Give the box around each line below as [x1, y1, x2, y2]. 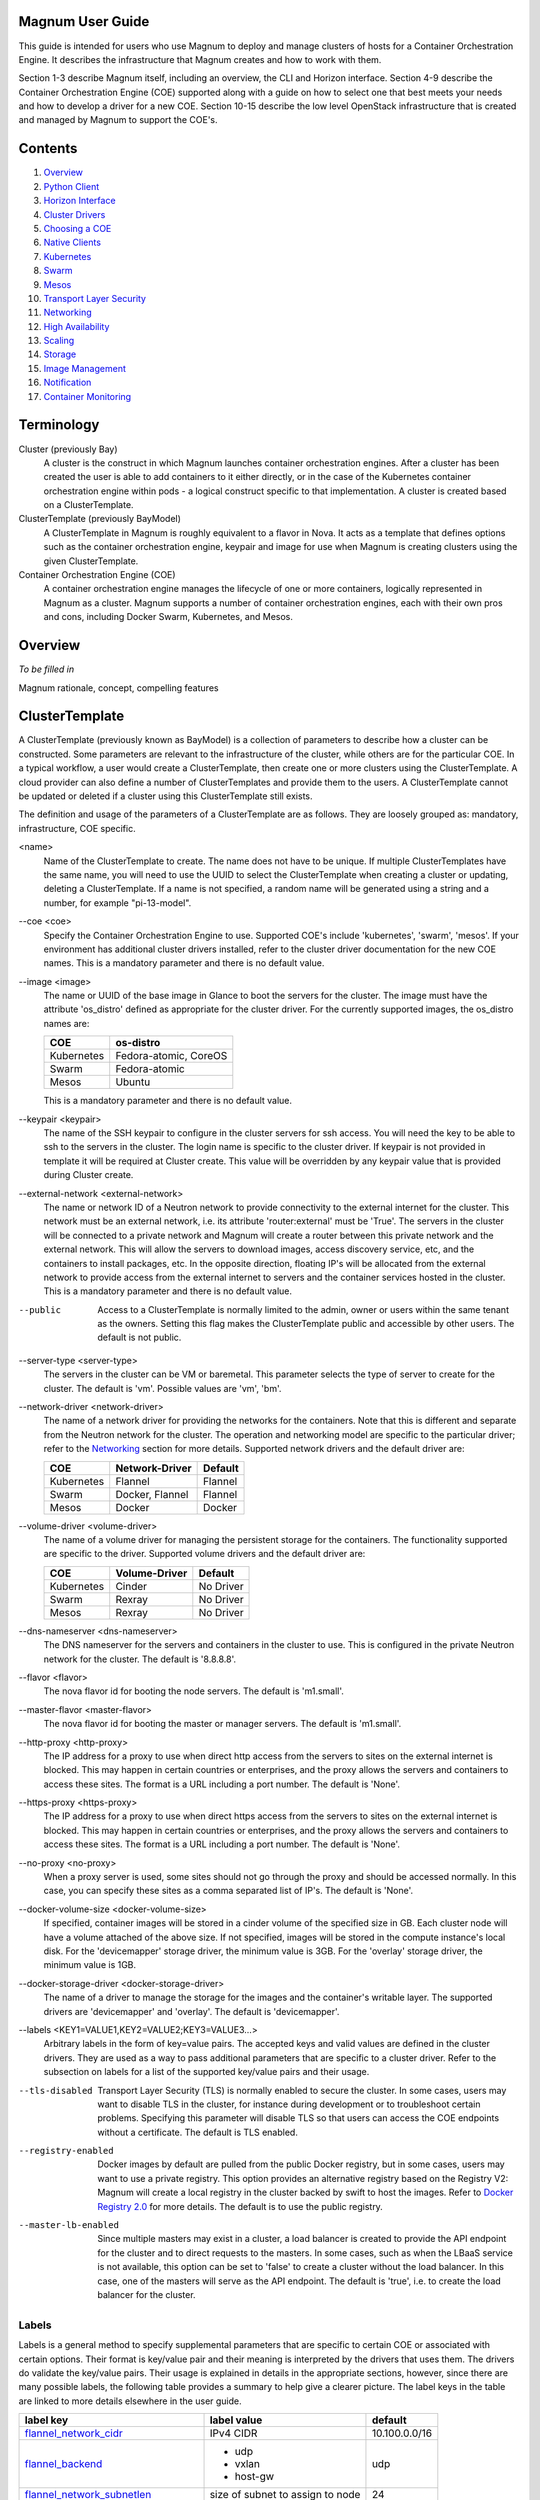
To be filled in [18, 663, 75, 675]
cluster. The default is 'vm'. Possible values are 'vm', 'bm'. [43, 1382, 282, 1394]
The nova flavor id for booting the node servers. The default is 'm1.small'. [43, 1685, 345, 1697]
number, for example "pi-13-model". [43, 896, 192, 909]
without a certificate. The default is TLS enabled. [97, 2126, 299, 2138]
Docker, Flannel [115, 1487, 189, 1501]
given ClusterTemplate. [43, 555, 139, 567]
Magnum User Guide [18, 13, 150, 30]
